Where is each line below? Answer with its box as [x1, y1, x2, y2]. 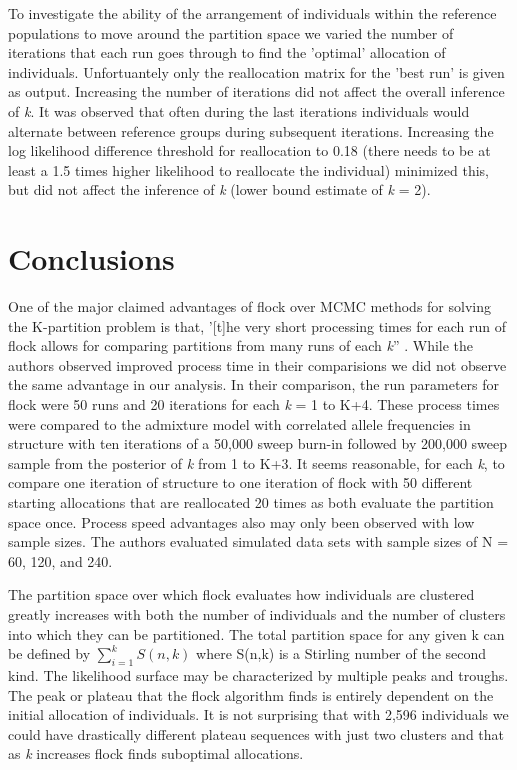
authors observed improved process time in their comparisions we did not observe [8, 354, 507, 375]
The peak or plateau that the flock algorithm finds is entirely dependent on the [8, 684, 494, 705]
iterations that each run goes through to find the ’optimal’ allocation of [8, 42, 446, 63]
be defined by [8, 643, 91, 664]
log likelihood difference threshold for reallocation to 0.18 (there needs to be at [8, 140, 491, 161]
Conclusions [8, 238, 175, 279]
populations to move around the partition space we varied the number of [8, 22, 454, 43]
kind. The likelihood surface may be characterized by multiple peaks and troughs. [8, 664, 509, 685]
